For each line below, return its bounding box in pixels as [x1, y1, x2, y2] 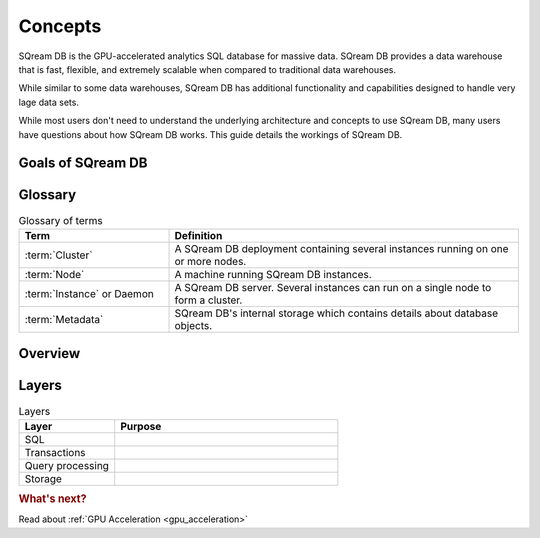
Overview [18, 345, 81, 362]
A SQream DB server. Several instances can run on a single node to [174, 280, 492, 294]
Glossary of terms [18, 213, 104, 227]
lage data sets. [18, 96, 80, 108]
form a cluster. [174, 293, 243, 307]
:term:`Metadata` [24, 312, 104, 326]
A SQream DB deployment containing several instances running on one [174, 241, 509, 255]
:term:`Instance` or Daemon [24, 286, 154, 300]
